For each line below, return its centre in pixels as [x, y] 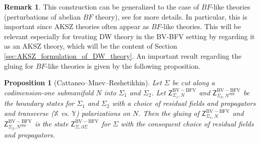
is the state [52, 123]
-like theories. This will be [201, 26]
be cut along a [193, 83]
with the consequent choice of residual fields [187, 123]
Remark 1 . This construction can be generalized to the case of [102, 7]
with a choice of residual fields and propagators [184, 103]
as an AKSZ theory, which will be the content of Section [91, 46]
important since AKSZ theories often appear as [77, 26]
